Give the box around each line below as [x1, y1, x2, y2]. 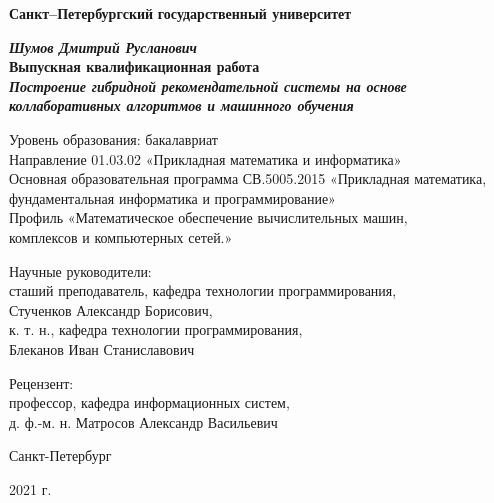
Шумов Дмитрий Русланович [9, 36, 197, 57]
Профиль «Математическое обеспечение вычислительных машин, [9, 207, 408, 228]
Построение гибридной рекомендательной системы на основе [9, 75, 407, 96]
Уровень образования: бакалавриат [9, 128, 218, 149]
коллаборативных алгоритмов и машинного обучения [9, 95, 354, 116]
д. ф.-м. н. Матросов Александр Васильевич [9, 411, 278, 432]
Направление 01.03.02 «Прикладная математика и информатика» [9, 148, 402, 169]
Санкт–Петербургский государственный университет [9, 3, 352, 23]
